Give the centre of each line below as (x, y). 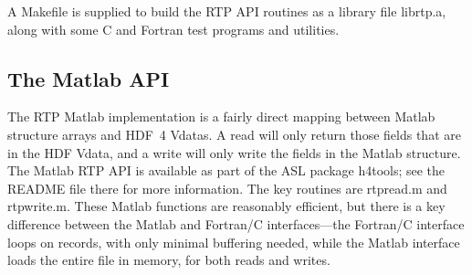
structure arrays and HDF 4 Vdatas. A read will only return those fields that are (234, 134)
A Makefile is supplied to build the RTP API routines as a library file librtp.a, (227, 11)
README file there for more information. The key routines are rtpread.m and (227, 188)
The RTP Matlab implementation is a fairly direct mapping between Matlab (221, 116)
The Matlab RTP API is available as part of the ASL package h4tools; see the (226, 170)
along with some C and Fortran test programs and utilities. (173, 29)
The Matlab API (89, 78)
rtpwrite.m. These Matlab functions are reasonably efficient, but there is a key (226, 206)
